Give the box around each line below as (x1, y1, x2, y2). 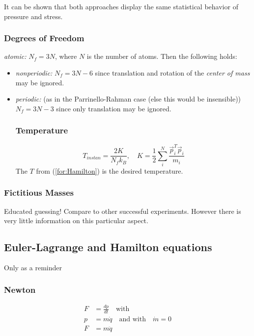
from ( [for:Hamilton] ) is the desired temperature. (36, 165, 183, 176)
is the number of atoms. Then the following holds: (86, 51, 237, 61)
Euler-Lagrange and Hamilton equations (4, 239, 212, 255)
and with (119, 316, 146, 323)
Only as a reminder (4, 262, 62, 273)
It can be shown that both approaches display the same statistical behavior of (4, 1, 238, 11)
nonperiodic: (15, 68, 53, 78)
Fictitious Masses (4, 186, 74, 199)
